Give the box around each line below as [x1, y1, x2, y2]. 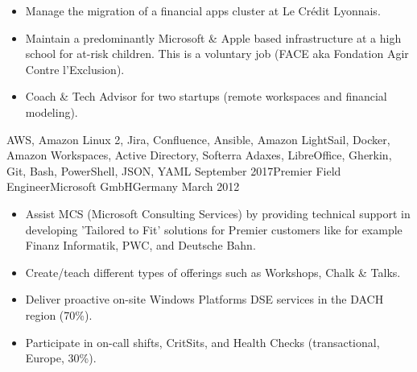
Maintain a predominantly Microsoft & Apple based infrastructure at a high [25, 29, 402, 46]
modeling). [25, 103, 78, 120]
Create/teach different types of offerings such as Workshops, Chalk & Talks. [25, 263, 401, 280]
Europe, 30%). [25, 349, 97, 366]
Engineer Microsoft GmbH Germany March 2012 [6, 178, 240, 195]
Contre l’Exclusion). [25, 60, 125, 77]
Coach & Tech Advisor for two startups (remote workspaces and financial [25, 88, 387, 105]
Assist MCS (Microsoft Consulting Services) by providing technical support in [25, 205, 411, 221]
